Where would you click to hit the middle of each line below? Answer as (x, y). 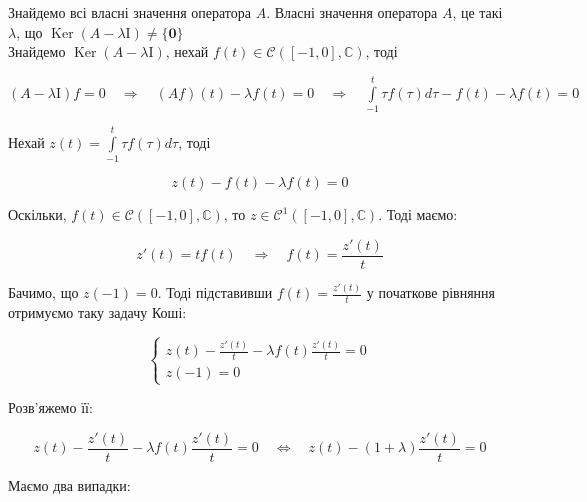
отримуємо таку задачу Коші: (97, 311)
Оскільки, (37, 214)
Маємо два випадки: (69, 484)
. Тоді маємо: (418, 214)
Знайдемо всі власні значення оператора (129, 12)
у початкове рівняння (431, 292)
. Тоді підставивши (215, 292)
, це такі (477, 12)
